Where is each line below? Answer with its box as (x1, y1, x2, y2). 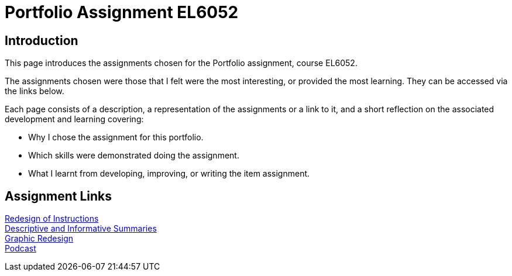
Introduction (5, 33, 78, 48)
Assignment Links (5, 188, 112, 203)
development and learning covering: (5, 114, 144, 125)
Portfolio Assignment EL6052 (5, 2, 239, 22)
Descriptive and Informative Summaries (5, 223, 157, 234)
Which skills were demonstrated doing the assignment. (28, 150, 239, 161)
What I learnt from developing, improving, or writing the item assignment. (28, 168, 310, 179)
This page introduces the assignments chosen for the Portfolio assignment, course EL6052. (5, 58, 358, 68)
